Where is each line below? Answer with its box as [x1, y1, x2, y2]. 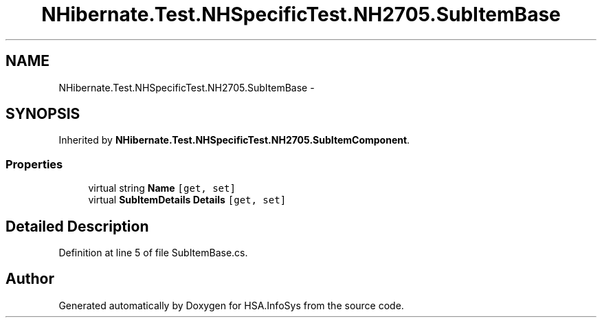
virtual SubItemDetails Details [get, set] [88, 194, 287, 206]
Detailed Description [5, 217, 149, 235]
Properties [5, 157, 63, 171]
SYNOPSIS [5, 105, 80, 123]
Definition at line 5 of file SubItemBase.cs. [58, 247, 248, 259]
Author [5, 270, 54, 288]
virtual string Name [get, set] [88, 182, 236, 194]
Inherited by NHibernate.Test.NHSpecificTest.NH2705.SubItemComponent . [58, 134, 410, 146]
